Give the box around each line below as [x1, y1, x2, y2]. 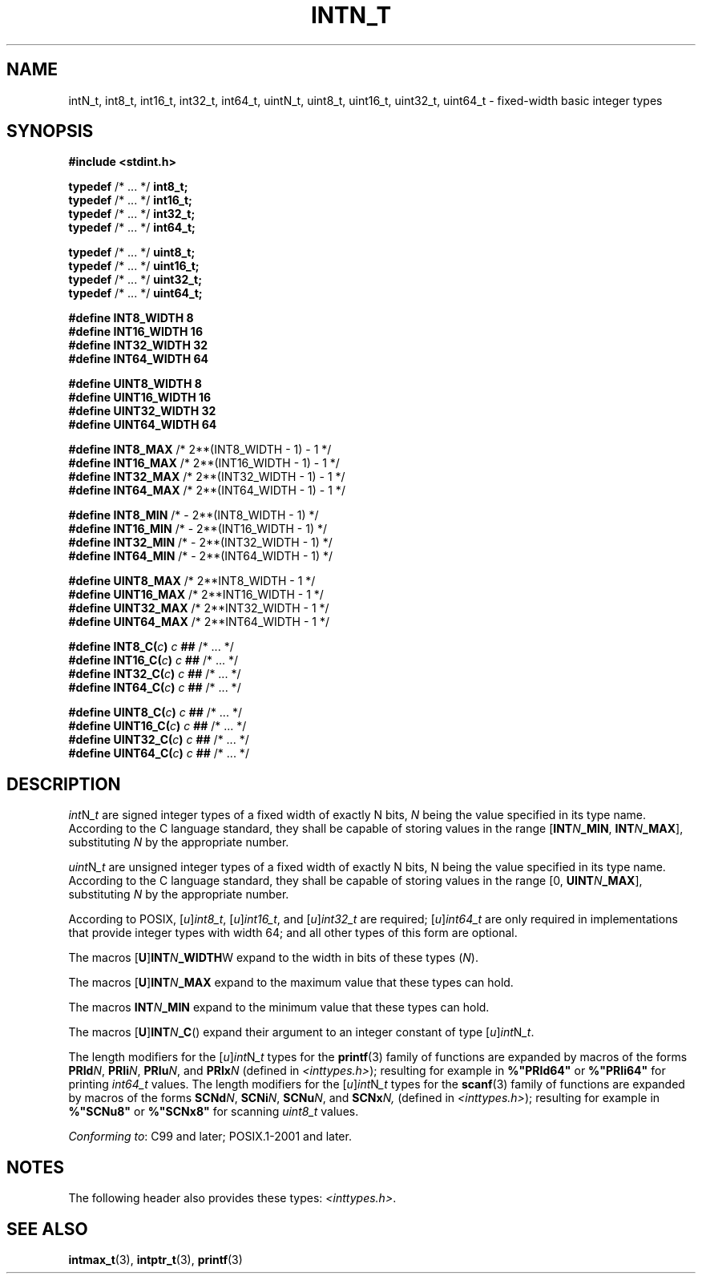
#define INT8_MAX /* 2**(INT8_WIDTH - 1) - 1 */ [68, 442, 332, 457]
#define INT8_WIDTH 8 [68, 311, 194, 325]
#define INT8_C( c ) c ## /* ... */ [68, 640, 234, 654]
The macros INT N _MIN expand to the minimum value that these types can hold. [68, 1000, 490, 1015]
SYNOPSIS [6, 121, 94, 142]
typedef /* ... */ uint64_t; [68, 286, 203, 301]
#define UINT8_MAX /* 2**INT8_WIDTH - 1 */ [68, 574, 316, 588]
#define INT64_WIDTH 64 [68, 352, 208, 366]
